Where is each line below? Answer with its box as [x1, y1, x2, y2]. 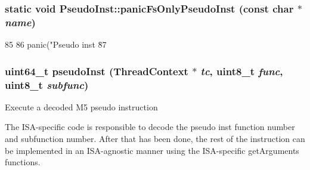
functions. [5, 156, 41, 168]
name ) [5, 14, 36, 29]
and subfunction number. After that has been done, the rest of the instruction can [5, 132, 305, 145]
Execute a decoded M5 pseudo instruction [5, 100, 158, 113]
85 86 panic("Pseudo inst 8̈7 [5, 38, 107, 51]
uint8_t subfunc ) [5, 77, 89, 92]
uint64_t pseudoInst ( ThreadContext [5, 63, 188, 78]
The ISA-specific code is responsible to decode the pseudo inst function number [5, 120, 295, 133]
